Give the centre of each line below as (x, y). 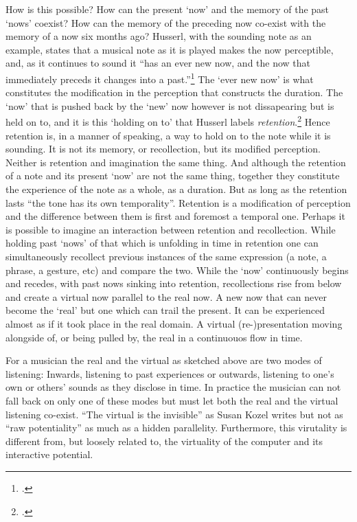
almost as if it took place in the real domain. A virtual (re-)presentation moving (174, 323)
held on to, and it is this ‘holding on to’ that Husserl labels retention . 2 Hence (168, 121)
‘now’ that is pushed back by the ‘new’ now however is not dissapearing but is (170, 105)
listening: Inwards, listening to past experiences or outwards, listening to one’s (170, 373)
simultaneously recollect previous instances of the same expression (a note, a (166, 256)
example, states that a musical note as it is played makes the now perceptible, (170, 49)
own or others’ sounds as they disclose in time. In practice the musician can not (173, 387)
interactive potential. (49, 454)
